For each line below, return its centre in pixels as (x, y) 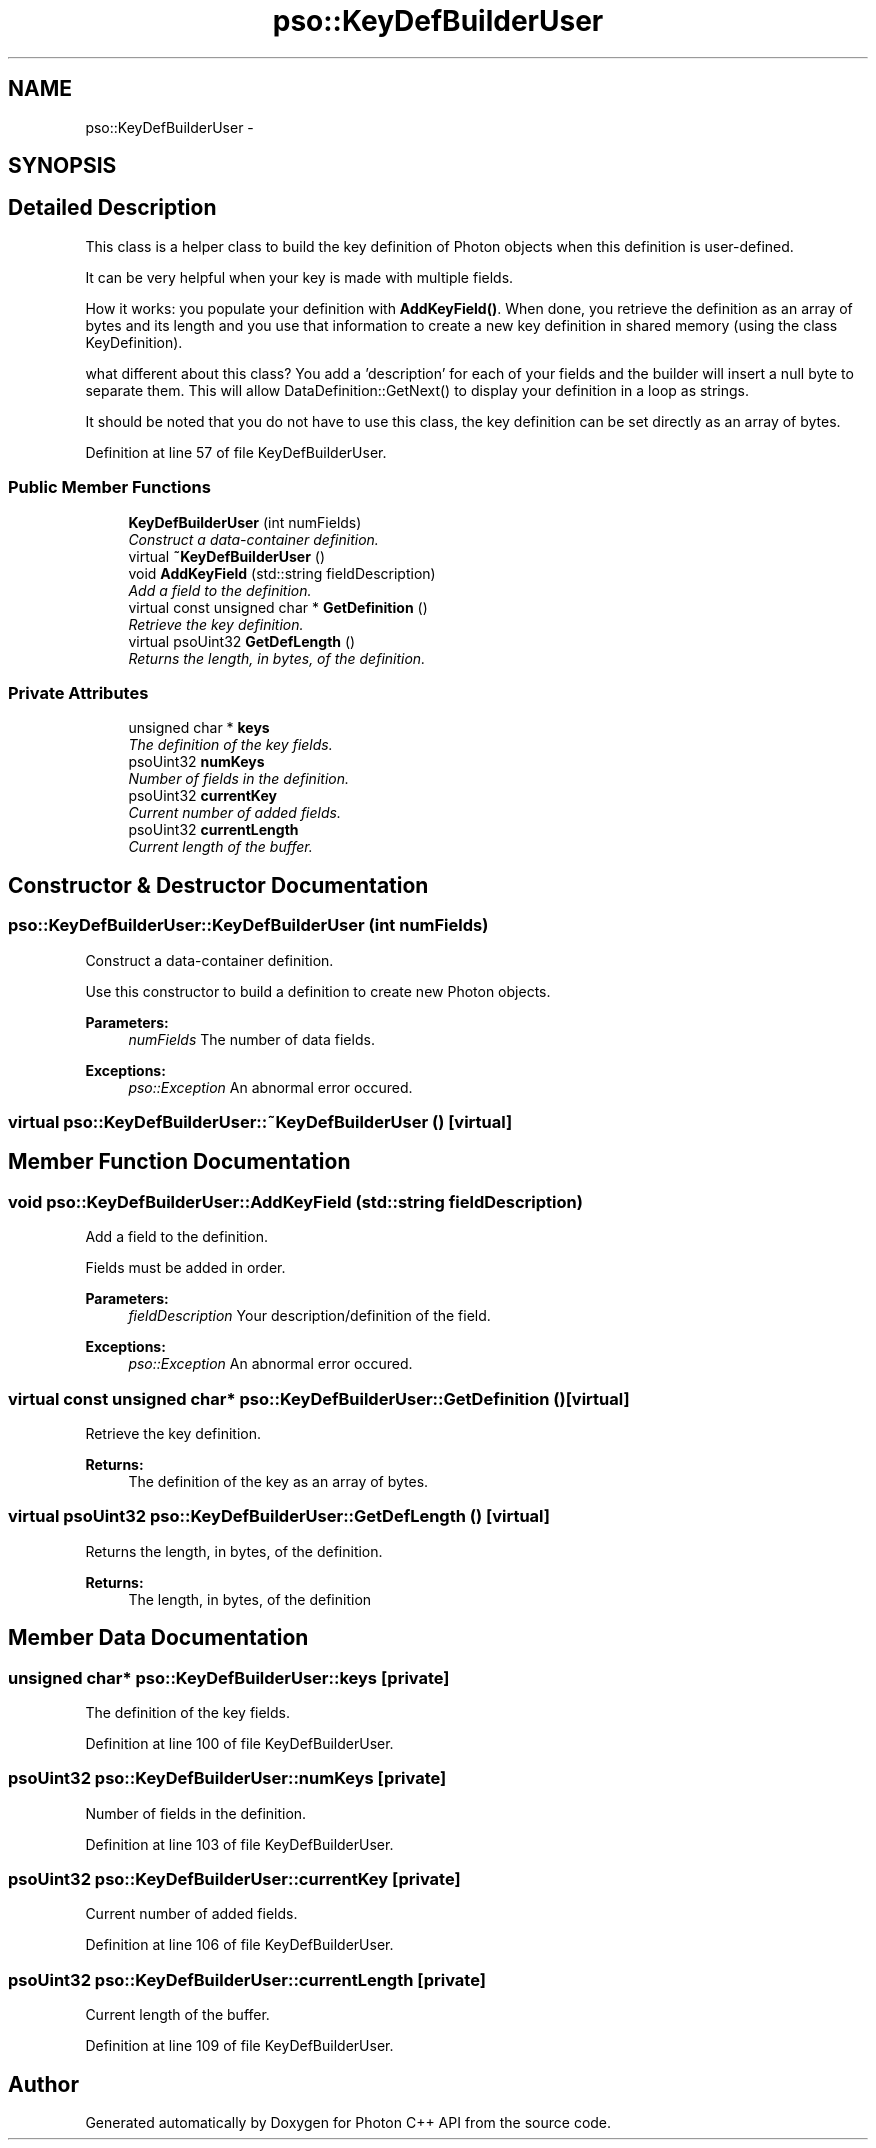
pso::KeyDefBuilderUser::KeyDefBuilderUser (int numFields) (248, 925)
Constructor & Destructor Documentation (218, 885)
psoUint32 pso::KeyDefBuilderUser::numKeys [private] (227, 1778)
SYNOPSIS (62, 166)
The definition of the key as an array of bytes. (278, 1481)
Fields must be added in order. (185, 1268)
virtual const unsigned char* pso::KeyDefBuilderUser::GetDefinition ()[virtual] (319, 1398)
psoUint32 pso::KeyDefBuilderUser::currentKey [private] (234, 1879)
